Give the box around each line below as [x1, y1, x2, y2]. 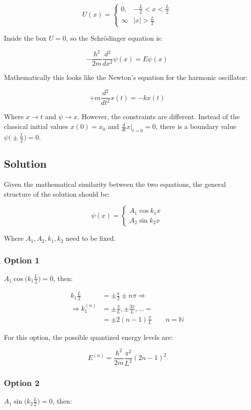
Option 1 [4, 254, 40, 266]
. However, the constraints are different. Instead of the [77, 111, 240, 122]
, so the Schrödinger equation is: [66, 33, 163, 43]
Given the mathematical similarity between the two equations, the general [4, 179, 226, 189]
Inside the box [4, 33, 47, 43]
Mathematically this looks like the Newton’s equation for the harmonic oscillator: [4, 72, 248, 82]
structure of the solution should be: [4, 188, 110, 199]
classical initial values [4, 121, 68, 131]
